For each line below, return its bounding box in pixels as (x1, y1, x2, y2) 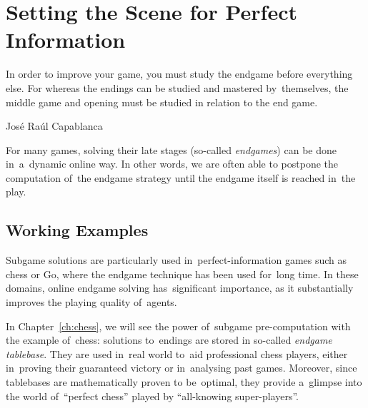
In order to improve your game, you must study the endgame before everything (6, 66, 353, 81)
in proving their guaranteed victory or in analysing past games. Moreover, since (6, 360, 357, 375)
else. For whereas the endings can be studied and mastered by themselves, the (6, 80, 349, 95)
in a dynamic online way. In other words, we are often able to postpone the (6, 156, 338, 171)
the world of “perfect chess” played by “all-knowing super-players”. (6, 388, 299, 403)
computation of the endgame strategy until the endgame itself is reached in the (6, 170, 356, 185)
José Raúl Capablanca (6, 118, 103, 133)
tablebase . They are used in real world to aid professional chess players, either (6, 346, 348, 361)
